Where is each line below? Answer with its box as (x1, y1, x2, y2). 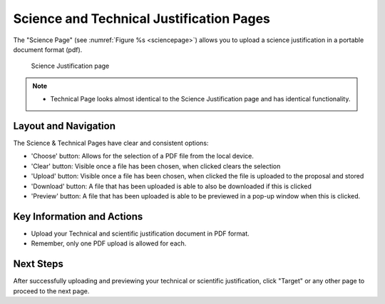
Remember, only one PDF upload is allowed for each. (31, 239, 187, 248)
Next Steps (13, 258, 63, 270)
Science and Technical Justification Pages (13, 11, 271, 26)
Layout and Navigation (13, 120, 115, 132)
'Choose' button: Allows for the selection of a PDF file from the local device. (31, 152, 255, 161)
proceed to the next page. (13, 286, 90, 295)
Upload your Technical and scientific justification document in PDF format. (31, 229, 250, 238)
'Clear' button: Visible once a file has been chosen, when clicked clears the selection (31, 161, 281, 171)
